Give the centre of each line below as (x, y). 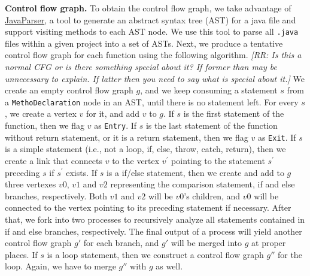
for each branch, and (121, 243)
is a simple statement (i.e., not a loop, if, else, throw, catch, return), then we (145, 149)
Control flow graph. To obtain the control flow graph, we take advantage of (148, 8)
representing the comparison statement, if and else (203, 184)
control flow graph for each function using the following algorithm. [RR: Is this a (153, 55)
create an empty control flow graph (69, 90)
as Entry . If (116, 125)
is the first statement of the (234, 113)
